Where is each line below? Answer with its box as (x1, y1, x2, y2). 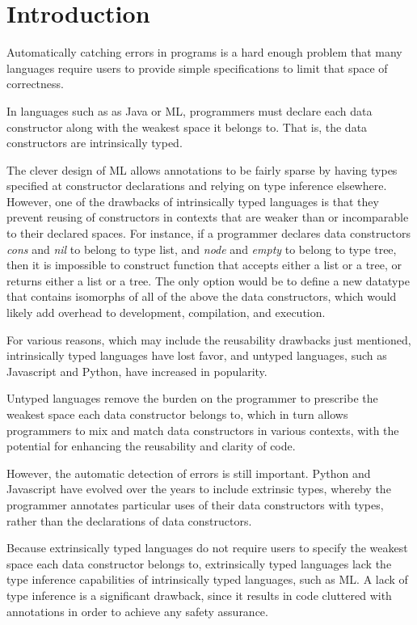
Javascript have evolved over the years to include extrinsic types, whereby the (6, 480, 391, 497)
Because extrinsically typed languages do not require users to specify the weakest (6, 539, 408, 556)
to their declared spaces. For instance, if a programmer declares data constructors (6, 225, 411, 242)
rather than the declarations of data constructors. (6, 512, 252, 529)
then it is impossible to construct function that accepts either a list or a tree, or (6, 256, 402, 273)
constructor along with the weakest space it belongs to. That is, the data (6, 118, 368, 135)
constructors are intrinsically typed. (6, 134, 183, 151)
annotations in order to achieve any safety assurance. (6, 602, 268, 619)
